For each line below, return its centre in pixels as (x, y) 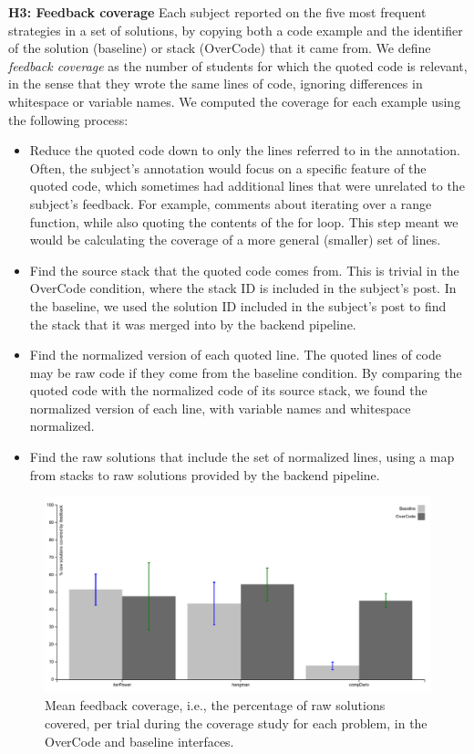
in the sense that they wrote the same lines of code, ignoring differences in (216, 84)
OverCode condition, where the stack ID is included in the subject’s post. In (243, 288)
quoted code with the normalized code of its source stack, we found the (228, 390)
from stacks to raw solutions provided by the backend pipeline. (205, 474)
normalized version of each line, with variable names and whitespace (220, 408)
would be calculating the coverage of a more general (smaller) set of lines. (235, 240)
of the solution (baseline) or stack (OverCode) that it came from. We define (220, 48)
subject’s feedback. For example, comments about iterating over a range (231, 203)
